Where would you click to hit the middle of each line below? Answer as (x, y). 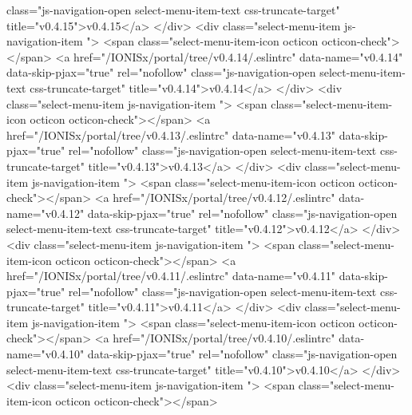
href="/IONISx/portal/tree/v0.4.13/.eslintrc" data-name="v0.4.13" (171, 134)
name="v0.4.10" (46, 354)
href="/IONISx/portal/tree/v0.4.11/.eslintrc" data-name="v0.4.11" (171, 276)
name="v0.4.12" (46, 213)
